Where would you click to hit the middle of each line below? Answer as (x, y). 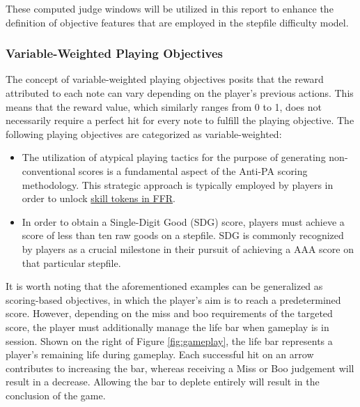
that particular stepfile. (71, 262)
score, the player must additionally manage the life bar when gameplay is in (167, 327)
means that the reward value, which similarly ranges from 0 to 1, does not (164, 106)
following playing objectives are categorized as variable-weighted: (144, 133)
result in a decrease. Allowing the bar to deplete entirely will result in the (163, 382)
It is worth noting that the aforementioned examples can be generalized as (164, 286)
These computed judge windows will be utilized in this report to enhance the (170, 8)
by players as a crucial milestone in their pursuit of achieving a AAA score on (188, 248)
